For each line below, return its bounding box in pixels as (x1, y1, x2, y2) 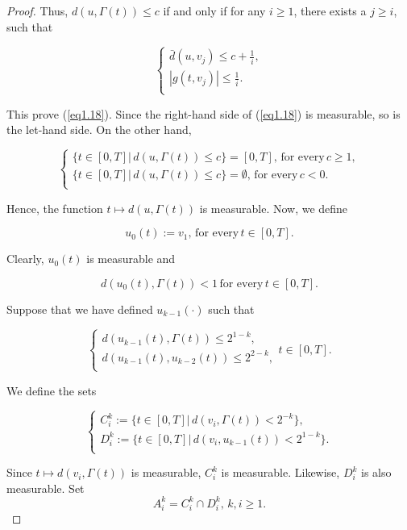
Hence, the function (6, 199, 103, 216)
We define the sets (6, 382, 97, 399)
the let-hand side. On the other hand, (6, 121, 192, 138)
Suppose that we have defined (6, 300, 153, 317)
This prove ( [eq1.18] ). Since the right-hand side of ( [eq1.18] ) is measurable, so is (6, 105, 401, 122)
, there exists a (293, 2, 367, 19)
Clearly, (6, 250, 44, 267)
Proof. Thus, (6, 2, 69, 19)
